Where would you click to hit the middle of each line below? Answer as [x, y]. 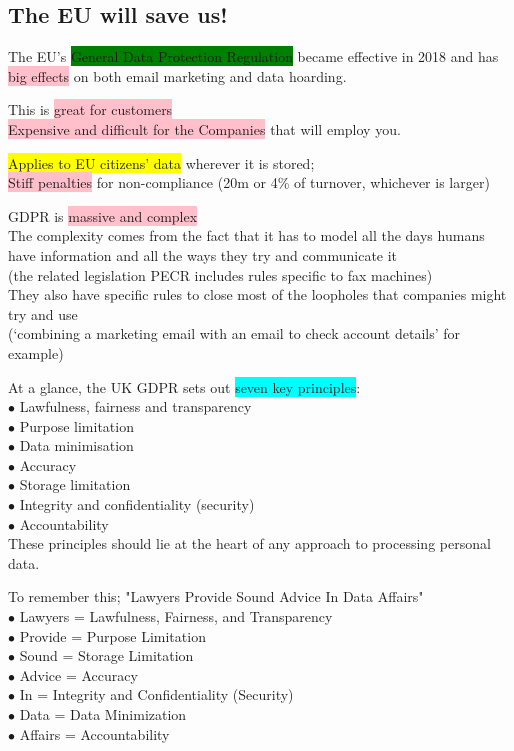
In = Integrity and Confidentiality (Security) [156, 694]
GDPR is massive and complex [103, 215]
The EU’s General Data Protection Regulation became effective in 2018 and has [253, 56]
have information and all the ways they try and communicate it [203, 254]
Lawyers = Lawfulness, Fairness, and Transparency [176, 616]
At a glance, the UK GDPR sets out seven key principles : [184, 386]
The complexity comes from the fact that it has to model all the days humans [246, 235]
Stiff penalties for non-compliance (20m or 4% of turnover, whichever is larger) [249, 182]
